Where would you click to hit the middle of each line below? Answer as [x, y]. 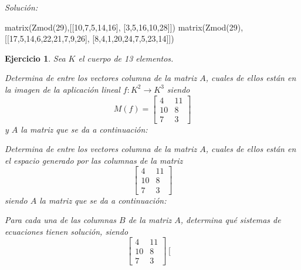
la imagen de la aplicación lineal [62, 89]
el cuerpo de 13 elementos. [126, 58]
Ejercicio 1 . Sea [35, 58]
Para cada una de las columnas [61, 220]
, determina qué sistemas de [231, 220]
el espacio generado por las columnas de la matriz [94, 160]
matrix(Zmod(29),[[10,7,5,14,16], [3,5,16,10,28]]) [90, 27]
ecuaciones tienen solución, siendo [67, 231]
